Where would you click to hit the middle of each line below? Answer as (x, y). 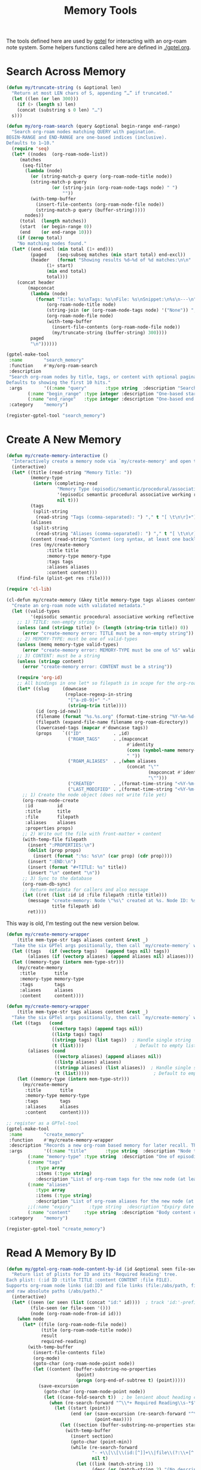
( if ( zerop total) (40, 238)
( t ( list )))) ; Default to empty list (124, 1045)
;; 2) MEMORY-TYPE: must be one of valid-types (77, 639)
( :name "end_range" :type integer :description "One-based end (111, 399)
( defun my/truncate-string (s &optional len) (64, 88)
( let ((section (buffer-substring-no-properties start (129, 1425)
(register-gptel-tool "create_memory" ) (56, 1229)
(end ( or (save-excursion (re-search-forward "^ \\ (135, 1414)
